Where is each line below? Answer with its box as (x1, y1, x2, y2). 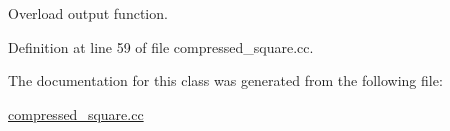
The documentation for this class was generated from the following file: (8, 70, 443, 91)
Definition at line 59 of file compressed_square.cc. (8, 36, 314, 57)
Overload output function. (8, 3, 168, 23)
